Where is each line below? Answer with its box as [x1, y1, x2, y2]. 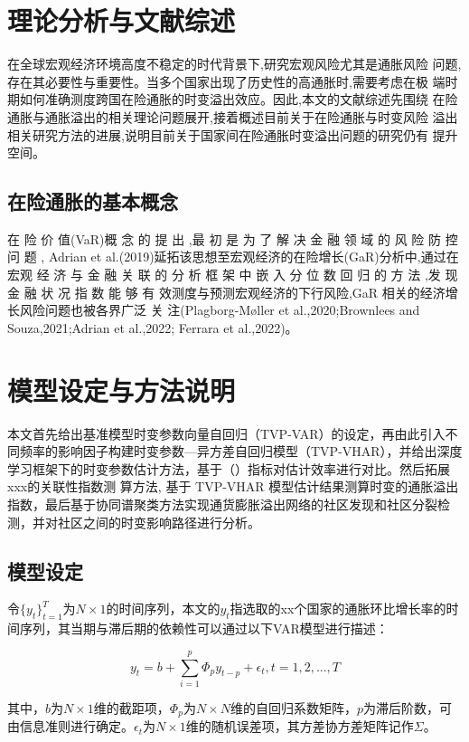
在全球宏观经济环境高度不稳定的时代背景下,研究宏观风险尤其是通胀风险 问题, [7, 54, 462, 73]
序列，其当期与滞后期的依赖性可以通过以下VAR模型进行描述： [19, 619, 389, 638]
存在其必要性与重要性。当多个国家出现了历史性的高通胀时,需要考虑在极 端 [7, 71, 446, 90]
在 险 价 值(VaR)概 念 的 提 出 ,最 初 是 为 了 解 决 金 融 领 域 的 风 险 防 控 [7, 229, 458, 248]
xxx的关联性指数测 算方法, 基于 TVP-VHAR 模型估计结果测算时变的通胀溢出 [7, 477, 459, 496]
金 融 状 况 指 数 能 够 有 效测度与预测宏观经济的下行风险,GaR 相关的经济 [7, 282, 446, 301]
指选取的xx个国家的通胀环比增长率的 [230, 599, 446, 618]
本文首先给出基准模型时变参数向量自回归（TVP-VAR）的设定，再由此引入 [7, 423, 446, 442]
